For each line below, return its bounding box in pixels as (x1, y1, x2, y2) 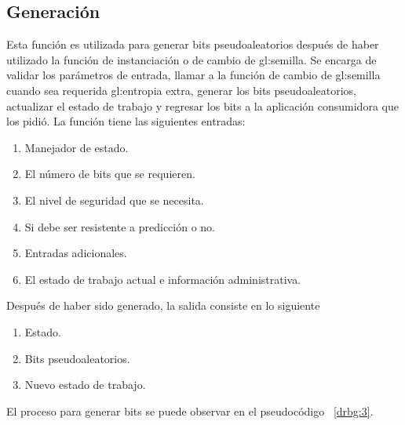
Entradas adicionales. (24, 245, 127, 261)
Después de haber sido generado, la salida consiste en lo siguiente (6, 297, 320, 314)
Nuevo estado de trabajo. (24, 376, 146, 393)
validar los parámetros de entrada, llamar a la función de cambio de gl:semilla (6, 67, 381, 83)
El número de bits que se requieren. (24, 165, 195, 182)
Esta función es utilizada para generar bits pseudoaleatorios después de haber (6, 36, 379, 53)
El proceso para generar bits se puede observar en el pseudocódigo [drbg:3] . (6, 402, 374, 419)
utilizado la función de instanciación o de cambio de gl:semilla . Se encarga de (6, 51, 377, 67)
